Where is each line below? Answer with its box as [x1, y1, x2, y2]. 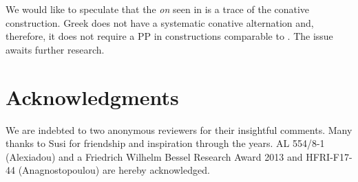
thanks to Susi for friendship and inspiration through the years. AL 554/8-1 [6, 136, 325, 150]
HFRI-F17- [306, 149, 352, 163]
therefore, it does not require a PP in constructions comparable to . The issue [6, 29, 333, 43]
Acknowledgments [6, 82, 179, 111]
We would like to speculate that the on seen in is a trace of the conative [6, 2, 310, 16]
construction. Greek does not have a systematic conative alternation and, [6, 15, 314, 30]
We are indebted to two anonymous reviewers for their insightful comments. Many [6, 122, 352, 137]
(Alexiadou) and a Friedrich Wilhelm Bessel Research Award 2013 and [6, 149, 303, 163]
